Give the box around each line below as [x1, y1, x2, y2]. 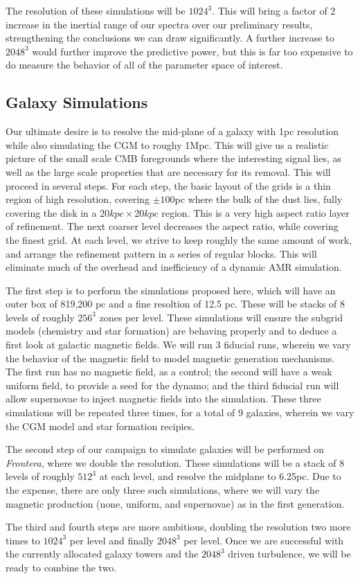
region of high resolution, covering [6, 192, 150, 206]
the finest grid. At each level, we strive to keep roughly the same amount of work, [6, 232, 352, 247]
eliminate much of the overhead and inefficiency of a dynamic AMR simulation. [6, 260, 342, 274]
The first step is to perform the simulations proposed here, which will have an [6, 283, 336, 297]
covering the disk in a [6, 205, 97, 220]
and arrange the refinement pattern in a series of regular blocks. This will [6, 246, 317, 260]
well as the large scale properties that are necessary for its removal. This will [6, 164, 331, 179]
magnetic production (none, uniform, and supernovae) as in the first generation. [6, 496, 345, 510]
